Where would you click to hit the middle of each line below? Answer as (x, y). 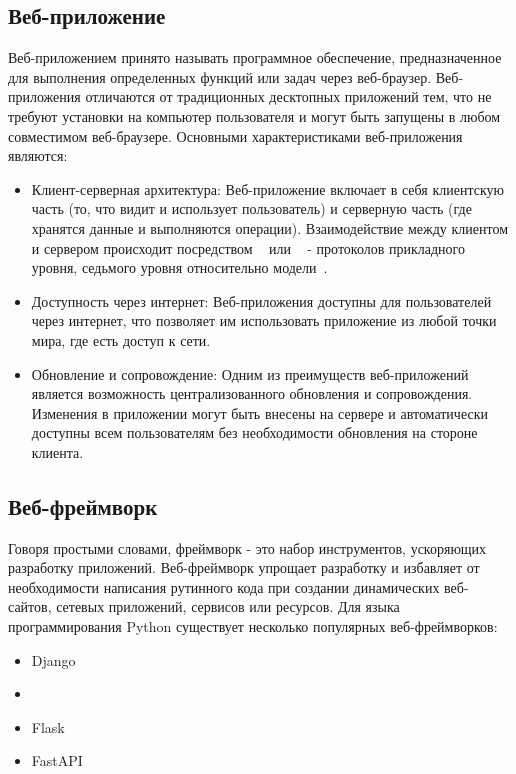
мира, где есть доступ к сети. (121, 339)
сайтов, (30, 606)
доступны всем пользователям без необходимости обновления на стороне (254, 432)
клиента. (57, 451)
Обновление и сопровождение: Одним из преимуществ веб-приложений (250, 373)
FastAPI (57, 760)
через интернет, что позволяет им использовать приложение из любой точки (264, 320)
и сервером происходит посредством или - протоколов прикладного (248, 247)
